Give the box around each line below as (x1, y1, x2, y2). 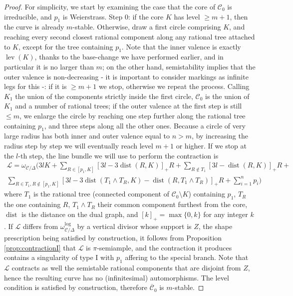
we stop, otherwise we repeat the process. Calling (98, 81, 250, 91)
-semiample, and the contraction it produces (97, 242, 232, 252)
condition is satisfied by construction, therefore (4, 282, 148, 292)
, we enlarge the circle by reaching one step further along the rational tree (19, 110, 246, 120)
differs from (23, 220, 58, 231)
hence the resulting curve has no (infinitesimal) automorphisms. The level (4, 272, 229, 282)
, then (230, 11, 248, 21)
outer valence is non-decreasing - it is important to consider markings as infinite (4, 71, 249, 81)
